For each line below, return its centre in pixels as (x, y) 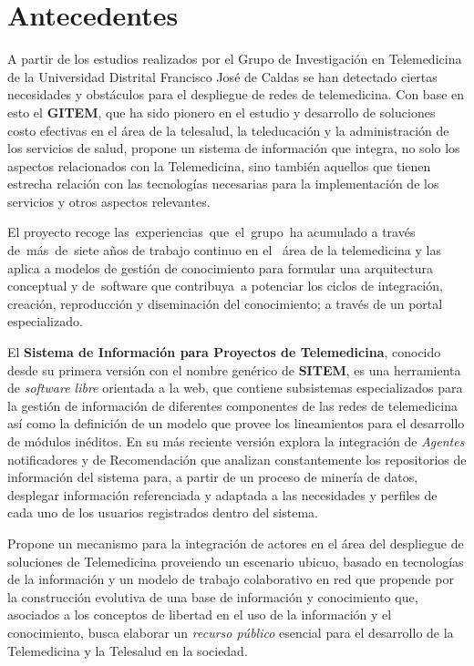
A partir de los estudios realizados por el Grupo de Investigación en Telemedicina (235, 59)
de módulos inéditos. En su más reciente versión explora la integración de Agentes (236, 441)
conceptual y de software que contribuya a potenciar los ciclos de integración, (225, 286)
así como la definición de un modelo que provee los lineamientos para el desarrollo (236, 423)
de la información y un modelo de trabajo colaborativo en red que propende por (231, 579)
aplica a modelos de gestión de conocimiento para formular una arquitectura (221, 267)
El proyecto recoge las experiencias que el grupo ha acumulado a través (211, 232)
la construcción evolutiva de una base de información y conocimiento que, (213, 596)
